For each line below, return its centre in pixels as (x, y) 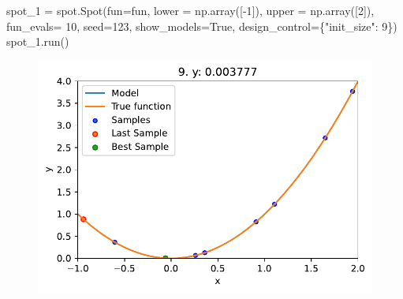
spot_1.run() (38, 41)
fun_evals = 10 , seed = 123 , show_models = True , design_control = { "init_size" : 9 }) (202, 26)
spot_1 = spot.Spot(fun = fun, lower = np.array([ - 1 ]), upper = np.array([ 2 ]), (190, 10)
